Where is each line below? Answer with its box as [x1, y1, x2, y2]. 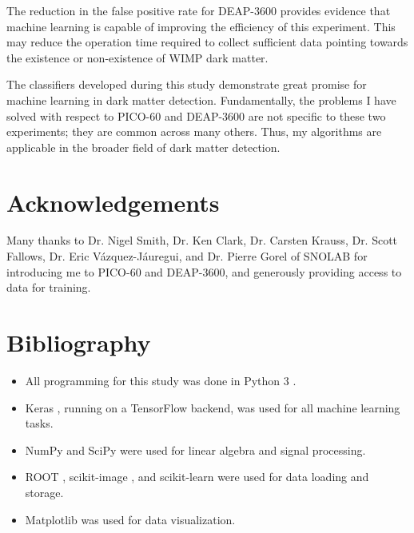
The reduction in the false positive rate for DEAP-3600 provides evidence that [6, 2, 391, 18]
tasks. [25, 415, 54, 432]
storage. [25, 483, 64, 500]
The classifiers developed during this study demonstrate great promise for [6, 76, 367, 93]
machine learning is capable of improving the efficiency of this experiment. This [6, 18, 396, 34]
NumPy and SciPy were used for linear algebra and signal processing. [25, 441, 366, 458]
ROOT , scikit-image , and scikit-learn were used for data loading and [25, 468, 369, 485]
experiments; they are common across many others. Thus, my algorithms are [6, 123, 382, 140]
